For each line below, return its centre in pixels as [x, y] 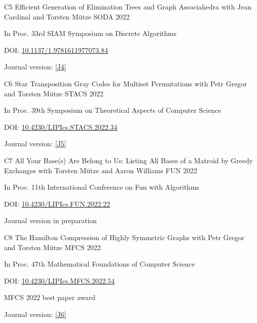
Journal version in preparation [50, 220]
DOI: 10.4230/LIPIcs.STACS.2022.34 [61, 127]
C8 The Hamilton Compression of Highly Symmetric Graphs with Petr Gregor [124, 237]
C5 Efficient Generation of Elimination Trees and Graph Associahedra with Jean [128, 6]
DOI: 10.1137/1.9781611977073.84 [56, 50]
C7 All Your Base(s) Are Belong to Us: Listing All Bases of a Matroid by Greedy [128, 160]
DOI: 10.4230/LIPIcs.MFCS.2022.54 [59, 280]
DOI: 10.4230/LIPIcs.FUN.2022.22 [57, 203]
